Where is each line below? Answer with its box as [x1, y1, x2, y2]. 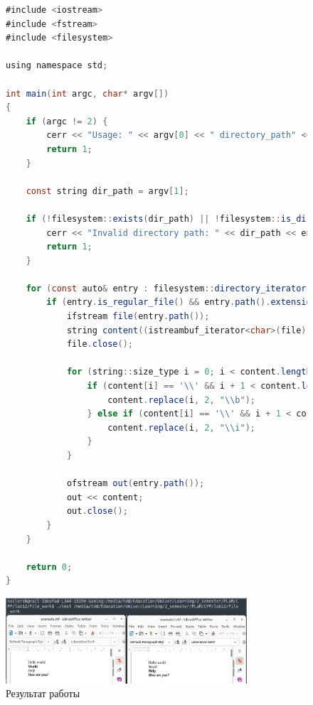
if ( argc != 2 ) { [26, 116, 108, 127]
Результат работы [6, 686, 80, 701]
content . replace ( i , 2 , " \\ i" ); [107, 422, 255, 433]
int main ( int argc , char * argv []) [6, 88, 169, 99]
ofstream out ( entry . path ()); [66, 478, 205, 489]
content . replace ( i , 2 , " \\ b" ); [107, 394, 255, 405]
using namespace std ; [6, 60, 108, 71]
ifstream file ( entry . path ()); [66, 311, 210, 322]
